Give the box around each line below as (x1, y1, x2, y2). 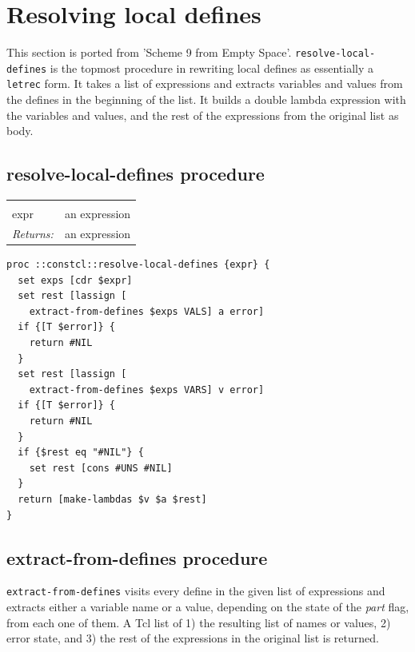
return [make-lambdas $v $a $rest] (18, 493, 207, 505)
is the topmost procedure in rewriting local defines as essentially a (50, 59, 374, 76)
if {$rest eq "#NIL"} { (18, 447, 144, 459)
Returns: (12, 225, 54, 241)
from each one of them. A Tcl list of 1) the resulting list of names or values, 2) (6, 614, 391, 630)
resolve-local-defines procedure (6, 161, 265, 186)
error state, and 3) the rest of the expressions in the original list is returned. (6, 630, 379, 646)
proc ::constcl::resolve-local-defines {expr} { (6, 259, 270, 271)
